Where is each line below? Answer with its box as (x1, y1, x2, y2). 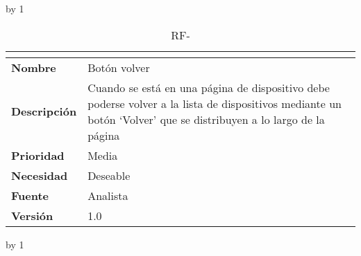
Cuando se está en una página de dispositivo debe (87, 79, 330, 95)
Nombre (11, 59, 56, 75)
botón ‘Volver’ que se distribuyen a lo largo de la (87, 111, 325, 127)
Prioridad (11, 147, 65, 163)
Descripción (11, 103, 77, 120)
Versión (11, 207, 53, 223)
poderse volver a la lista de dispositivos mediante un (87, 95, 342, 111)
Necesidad (11, 167, 68, 183)
